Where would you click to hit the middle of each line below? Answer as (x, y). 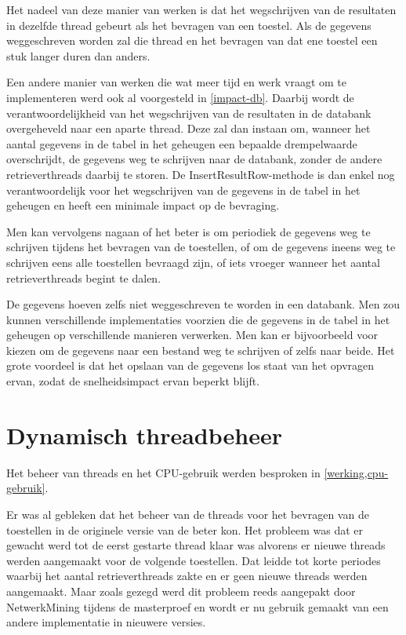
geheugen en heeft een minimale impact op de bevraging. (143, 205)
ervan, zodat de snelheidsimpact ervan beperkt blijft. (133, 381)
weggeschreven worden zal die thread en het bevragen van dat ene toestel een (192, 40)
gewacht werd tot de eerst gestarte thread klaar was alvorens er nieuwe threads (196, 545)
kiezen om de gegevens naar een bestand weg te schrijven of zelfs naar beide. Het (201, 350)
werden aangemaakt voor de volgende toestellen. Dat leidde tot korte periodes (194, 560)
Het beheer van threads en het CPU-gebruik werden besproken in (163, 472)
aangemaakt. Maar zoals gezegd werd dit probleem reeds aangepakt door (181, 591)
